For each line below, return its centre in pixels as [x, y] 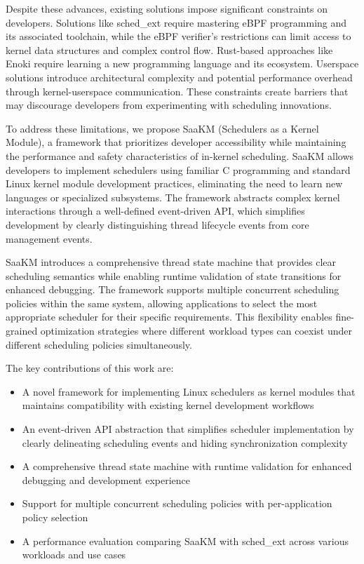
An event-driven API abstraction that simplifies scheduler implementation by [188, 429]
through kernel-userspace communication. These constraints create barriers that [177, 91]
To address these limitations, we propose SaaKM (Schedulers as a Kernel [162, 128]
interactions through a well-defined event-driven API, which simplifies [155, 211]
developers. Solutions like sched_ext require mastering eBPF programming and [176, 22]
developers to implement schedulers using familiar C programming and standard [178, 169]
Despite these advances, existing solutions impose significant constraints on [167, 8]
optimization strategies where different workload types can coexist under [196, 331]
